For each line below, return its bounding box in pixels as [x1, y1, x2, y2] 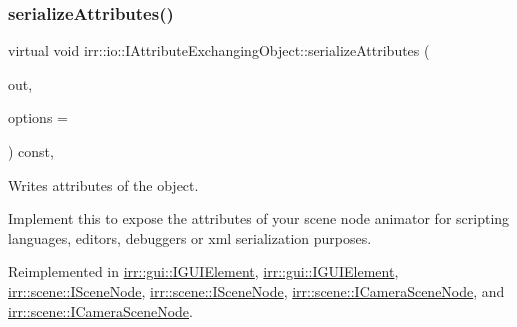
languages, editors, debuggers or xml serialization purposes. [8, 227, 372, 248]
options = [8, 107, 68, 128]
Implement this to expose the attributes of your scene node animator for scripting [8, 208, 510, 229]
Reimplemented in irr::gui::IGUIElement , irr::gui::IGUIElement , [8, 261, 399, 282]
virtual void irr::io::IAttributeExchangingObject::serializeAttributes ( [8, 40, 430, 61]
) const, [8, 141, 54, 161]
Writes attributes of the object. [8, 174, 199, 195]
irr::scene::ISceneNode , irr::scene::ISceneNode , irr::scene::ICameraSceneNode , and [8, 280, 505, 301]
